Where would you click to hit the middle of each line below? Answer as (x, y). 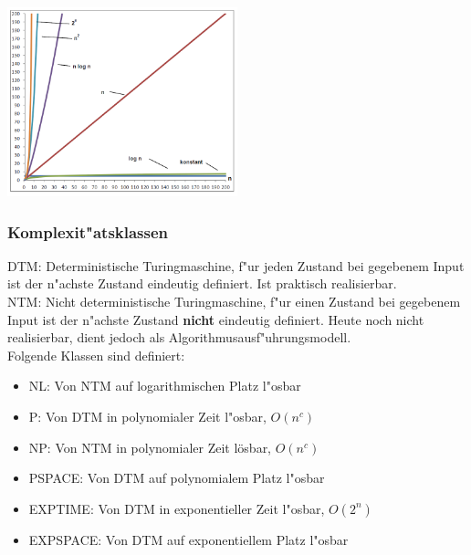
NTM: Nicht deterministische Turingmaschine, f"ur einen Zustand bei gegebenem (234, 302)
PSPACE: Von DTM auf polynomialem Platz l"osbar (177, 478)
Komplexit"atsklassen (88, 231)
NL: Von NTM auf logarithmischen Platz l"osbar (165, 386)
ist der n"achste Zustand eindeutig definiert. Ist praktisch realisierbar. (202, 283)
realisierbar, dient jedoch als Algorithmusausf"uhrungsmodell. (179, 337)
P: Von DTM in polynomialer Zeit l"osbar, (147, 417)
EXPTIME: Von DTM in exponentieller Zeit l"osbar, (177, 508)
